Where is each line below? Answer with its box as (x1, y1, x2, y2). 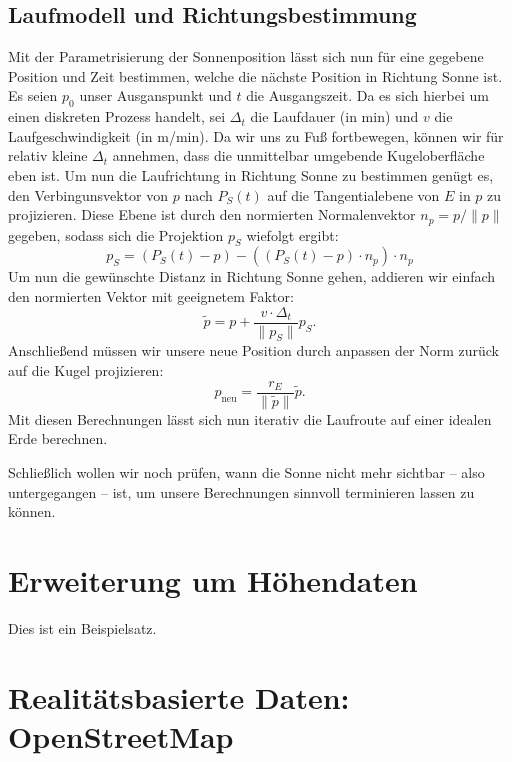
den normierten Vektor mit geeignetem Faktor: (8, 286, 294, 306)
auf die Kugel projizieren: (8, 360, 164, 381)
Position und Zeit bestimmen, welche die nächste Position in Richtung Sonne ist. (8, 65, 503, 86)
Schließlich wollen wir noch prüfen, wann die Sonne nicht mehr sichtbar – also (8, 461, 485, 482)
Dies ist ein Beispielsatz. (8, 617, 157, 638)
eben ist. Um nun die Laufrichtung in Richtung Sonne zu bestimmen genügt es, (8, 164, 494, 185)
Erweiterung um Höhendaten (8, 559, 418, 600)
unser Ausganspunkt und (79, 85, 232, 106)
